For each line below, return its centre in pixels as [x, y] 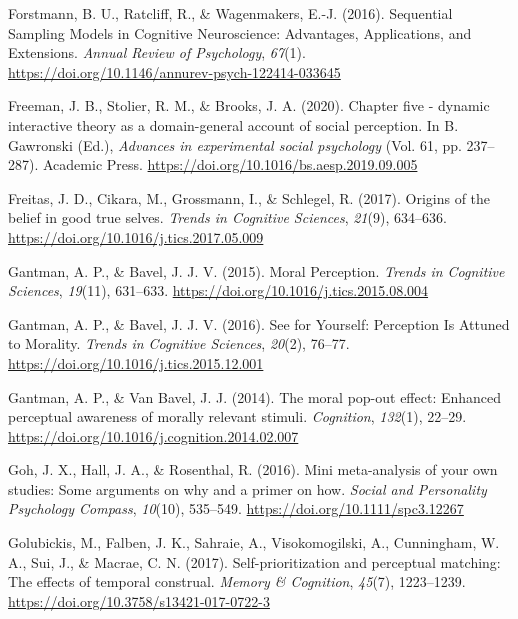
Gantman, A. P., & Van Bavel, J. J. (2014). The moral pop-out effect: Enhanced [255, 396]
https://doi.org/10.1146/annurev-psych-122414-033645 [174, 71]
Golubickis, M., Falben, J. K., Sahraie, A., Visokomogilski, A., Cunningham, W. [254, 542]
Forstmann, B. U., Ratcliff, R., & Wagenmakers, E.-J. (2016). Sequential [230, 13]
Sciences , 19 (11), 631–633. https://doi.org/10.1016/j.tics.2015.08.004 [218, 290]
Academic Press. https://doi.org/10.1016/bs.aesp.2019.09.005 [230, 164]
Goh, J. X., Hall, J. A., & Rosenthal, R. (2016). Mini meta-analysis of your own [253, 469]
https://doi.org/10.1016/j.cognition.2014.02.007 [153, 435]
